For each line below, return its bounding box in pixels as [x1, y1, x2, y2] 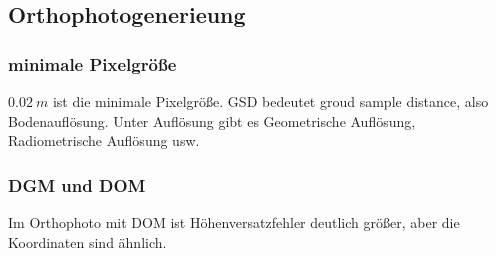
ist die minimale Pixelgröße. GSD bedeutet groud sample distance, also [52, 91, 489, 111]
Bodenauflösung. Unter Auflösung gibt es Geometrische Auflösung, [8, 110, 416, 131]
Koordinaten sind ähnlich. [8, 231, 167, 252]
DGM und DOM [8, 172, 146, 197]
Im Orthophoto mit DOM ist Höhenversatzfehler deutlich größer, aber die [8, 212, 460, 232]
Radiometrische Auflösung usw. [8, 130, 200, 151]
